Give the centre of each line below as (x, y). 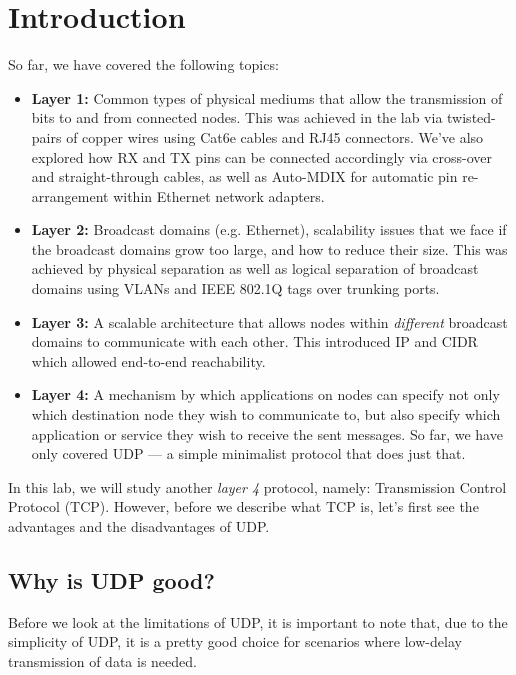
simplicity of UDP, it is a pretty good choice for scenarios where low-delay (235, 641)
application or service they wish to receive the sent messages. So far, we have (267, 433)
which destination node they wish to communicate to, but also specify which (266, 414)
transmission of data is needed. (102, 660)
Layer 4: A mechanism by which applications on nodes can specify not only (265, 394)
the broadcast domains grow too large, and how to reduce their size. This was (269, 248)
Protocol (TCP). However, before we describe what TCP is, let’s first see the (243, 506)
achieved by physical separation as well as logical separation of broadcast (255, 268)
